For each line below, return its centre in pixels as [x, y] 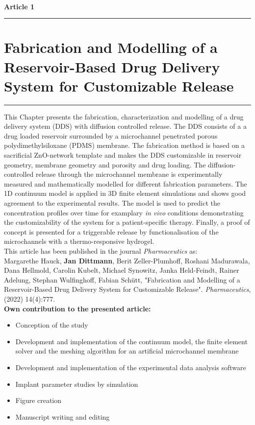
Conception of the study [52, 325]
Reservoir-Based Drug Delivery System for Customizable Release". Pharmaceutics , [127, 289]
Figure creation [38, 400]
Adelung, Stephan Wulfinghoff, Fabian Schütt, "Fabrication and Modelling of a [122, 279]
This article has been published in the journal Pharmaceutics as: [101, 251]
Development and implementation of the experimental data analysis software [131, 367]
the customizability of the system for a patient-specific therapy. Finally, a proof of [127, 222]
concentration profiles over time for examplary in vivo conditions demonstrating [124, 212]
